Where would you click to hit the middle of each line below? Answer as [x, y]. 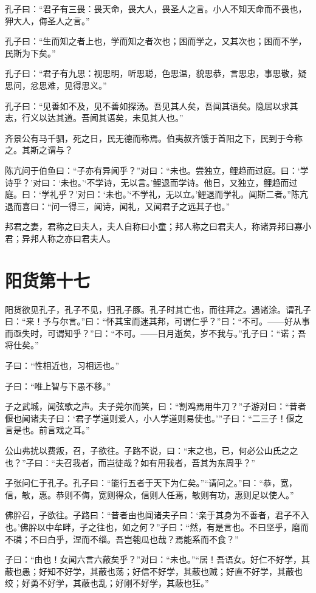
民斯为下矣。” [30, 53]
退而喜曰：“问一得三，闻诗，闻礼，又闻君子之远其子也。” [118, 206]
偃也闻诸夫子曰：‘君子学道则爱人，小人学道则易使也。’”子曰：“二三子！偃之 [154, 418]
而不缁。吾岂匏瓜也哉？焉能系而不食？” [160, 539]
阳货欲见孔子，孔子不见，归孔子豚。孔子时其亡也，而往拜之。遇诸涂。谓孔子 [158, 309]
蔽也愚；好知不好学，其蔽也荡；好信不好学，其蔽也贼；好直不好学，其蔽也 [154, 571]
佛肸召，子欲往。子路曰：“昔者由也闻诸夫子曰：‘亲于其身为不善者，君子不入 [157, 515]
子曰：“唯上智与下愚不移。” [58, 386]
